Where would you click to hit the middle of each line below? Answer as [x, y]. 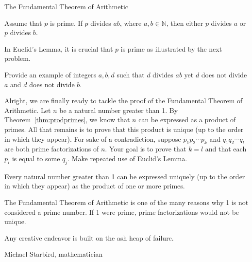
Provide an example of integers [50, 74]
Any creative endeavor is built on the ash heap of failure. [89, 237]
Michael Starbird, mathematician [54, 254]
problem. [17, 58]
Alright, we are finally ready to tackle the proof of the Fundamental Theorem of [124, 101]
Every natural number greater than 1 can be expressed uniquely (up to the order [125, 176]
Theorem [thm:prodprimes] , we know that [67, 120]
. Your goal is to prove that [146, 149]
